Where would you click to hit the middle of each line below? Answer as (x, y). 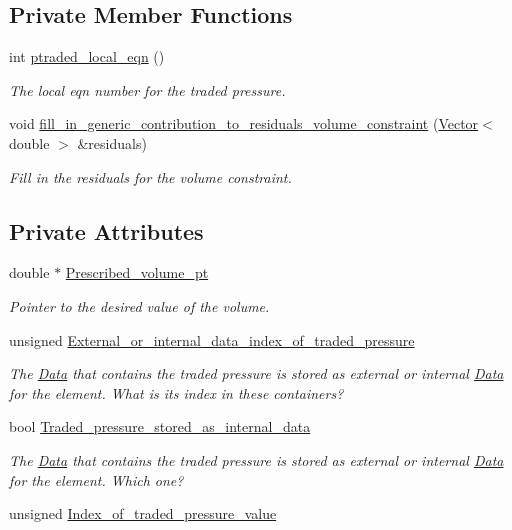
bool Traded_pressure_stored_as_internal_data (160, 426)
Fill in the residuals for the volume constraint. (150, 176)
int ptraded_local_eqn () (87, 56)
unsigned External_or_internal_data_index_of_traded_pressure (212, 339)
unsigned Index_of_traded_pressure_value (143, 513)
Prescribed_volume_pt (137, 272)
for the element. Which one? (96, 479)
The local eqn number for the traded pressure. (147, 89)
